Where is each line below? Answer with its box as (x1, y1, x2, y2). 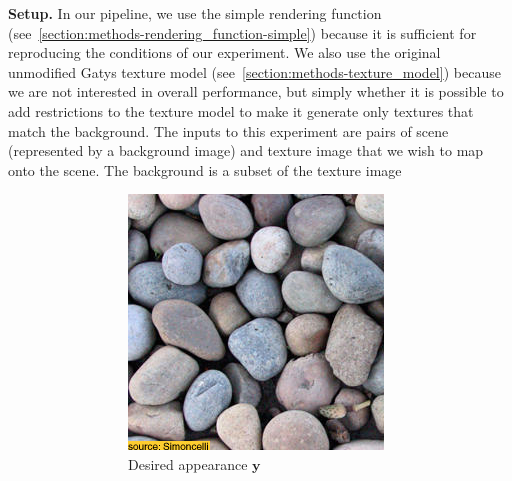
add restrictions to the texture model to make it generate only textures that (8, 100, 474, 121)
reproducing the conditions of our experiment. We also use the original (8, 42, 441, 63)
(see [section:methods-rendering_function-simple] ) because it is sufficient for (8, 22, 477, 43)
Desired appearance (128, 453, 248, 474)
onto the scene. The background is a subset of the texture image (8, 159, 402, 180)
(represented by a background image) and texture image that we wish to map (8, 140, 484, 161)
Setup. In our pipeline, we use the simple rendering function (8, 3, 382, 23)
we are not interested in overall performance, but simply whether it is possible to (8, 81, 504, 102)
